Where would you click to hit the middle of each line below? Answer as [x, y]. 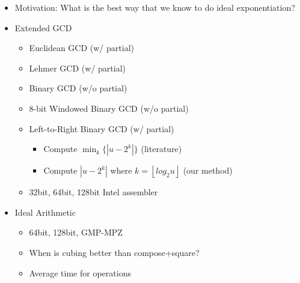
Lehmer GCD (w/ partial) [77, 68]
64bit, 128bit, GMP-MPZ [76, 232]
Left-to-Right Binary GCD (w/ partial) [102, 128]
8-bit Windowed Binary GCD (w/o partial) [109, 108]
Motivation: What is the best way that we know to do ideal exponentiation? [155, 7]
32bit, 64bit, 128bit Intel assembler [93, 192]
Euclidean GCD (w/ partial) [81, 48]
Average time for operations [80, 272]
